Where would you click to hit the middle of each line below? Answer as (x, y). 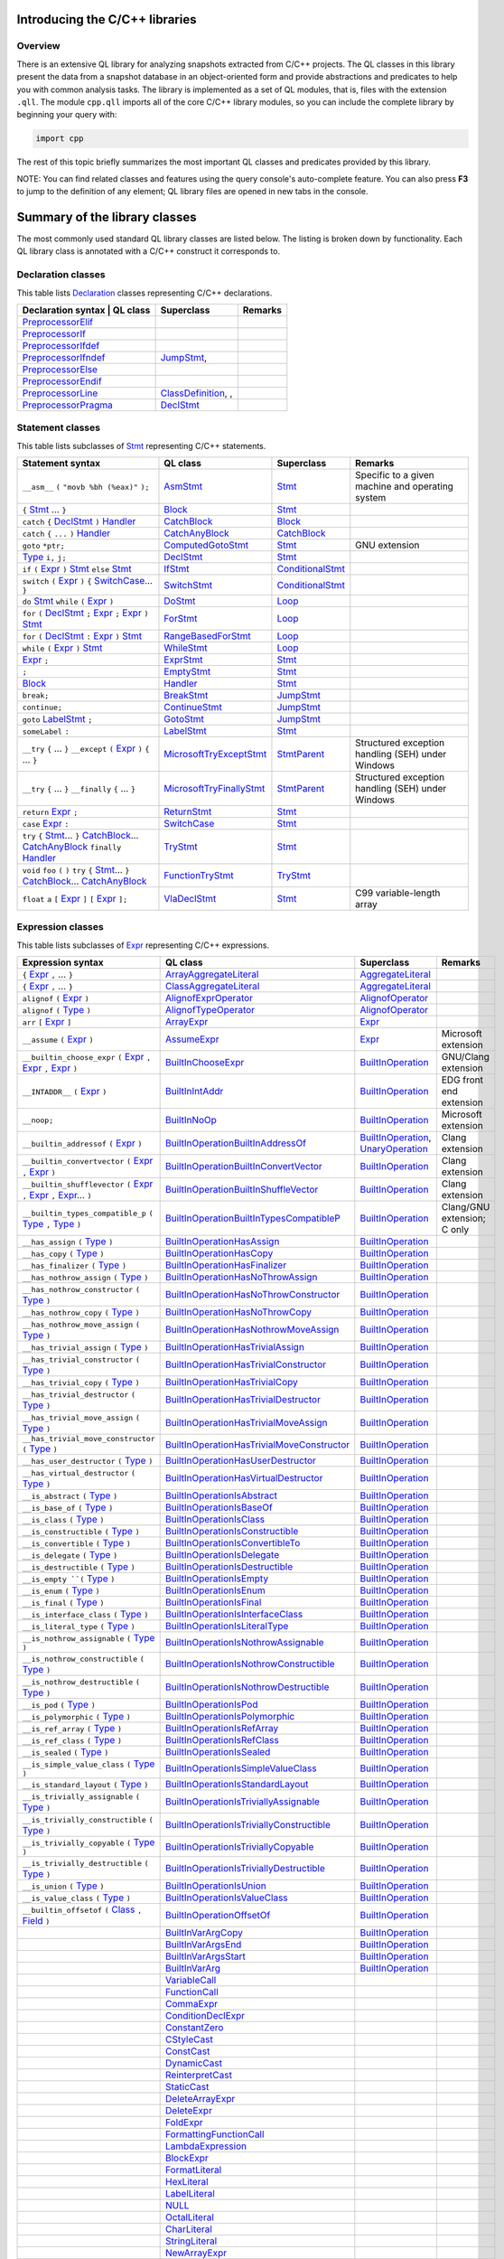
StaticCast (187, 2087)
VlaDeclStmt (190, 899)
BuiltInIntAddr (195, 1092)
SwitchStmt (188, 585)
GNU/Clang (465, 1057)
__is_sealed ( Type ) (65, 1752)
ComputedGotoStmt (206, 545)
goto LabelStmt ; (57, 719)
